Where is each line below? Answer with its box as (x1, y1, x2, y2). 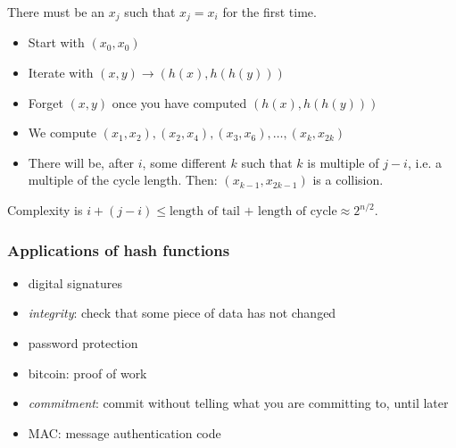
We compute (28, 123, 97, 142)
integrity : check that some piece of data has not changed (28, 303, 336, 322)
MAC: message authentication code (28, 423, 221, 442)
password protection (28, 334, 138, 353)
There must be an (7, 3, 104, 21)
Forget (28, 93, 63, 112)
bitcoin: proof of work (28, 363, 147, 382)
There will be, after (28, 153, 135, 171)
